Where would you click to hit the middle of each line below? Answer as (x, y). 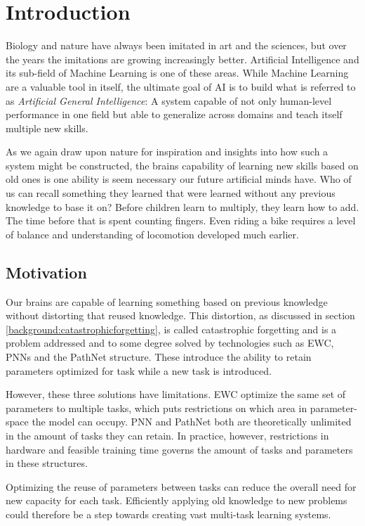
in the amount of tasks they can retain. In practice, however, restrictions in (167, 435)
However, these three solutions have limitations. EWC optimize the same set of (176, 394)
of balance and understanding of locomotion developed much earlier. (152, 234)
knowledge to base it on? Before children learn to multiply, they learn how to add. (182, 206)
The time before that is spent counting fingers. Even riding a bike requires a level (181, 220)
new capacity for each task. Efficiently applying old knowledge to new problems (177, 500)
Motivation (46, 272)
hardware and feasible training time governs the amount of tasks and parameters (179, 449)
